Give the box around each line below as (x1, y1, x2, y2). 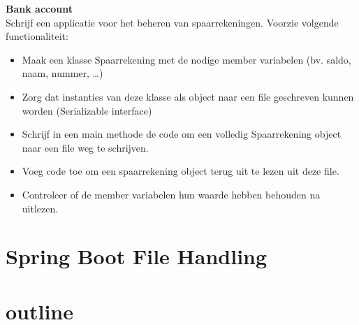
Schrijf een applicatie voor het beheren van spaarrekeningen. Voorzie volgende (6, 15, 339, 29)
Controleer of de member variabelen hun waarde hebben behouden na (22, 187, 321, 201)
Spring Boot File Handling (6, 242, 268, 270)
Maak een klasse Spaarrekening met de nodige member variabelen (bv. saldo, (22, 52, 351, 66)
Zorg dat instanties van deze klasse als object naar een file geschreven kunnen (22, 89, 354, 103)
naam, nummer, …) (22, 66, 103, 80)
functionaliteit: (6, 29, 68, 43)
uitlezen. (22, 201, 59, 215)
